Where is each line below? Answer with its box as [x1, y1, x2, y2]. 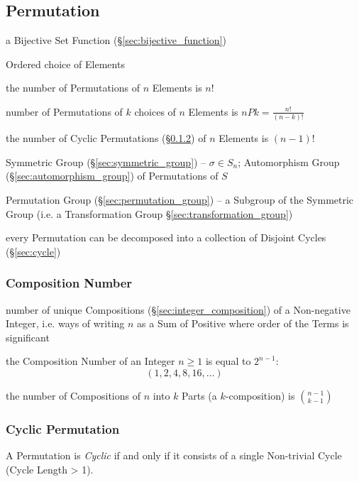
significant [6, 329, 50, 344]
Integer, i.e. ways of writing [6, 316, 125, 331]
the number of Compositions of [6, 388, 140, 403]
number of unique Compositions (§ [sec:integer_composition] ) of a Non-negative [6, 302, 350, 317]
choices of [134, 104, 176, 119]
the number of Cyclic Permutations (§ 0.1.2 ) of [6, 131, 206, 146]
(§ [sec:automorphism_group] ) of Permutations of [6, 168, 219, 183]
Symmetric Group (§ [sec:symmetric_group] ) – [6, 154, 206, 169]
